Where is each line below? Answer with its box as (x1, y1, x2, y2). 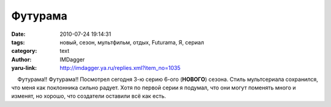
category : (11, 47, 37, 55)
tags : (11, 38, 25, 46)
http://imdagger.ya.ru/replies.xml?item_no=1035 (59, 64, 181, 72)
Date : (11, 30, 26, 38)
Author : (11, 55, 32, 63)
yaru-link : (11, 64, 37, 72)
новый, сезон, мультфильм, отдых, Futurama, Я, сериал (59, 38, 205, 46)
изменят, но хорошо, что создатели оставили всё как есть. (11, 92, 167, 100)
